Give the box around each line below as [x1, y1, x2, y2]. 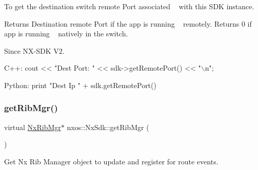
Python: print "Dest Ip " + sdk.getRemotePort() [4, 79, 156, 90]
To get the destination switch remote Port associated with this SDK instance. [4, 1, 254, 11]
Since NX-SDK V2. [4, 45, 65, 56]
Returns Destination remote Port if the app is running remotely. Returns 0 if [4, 18, 252, 29]
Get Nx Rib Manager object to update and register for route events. [4, 156, 219, 166]
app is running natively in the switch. [4, 28, 128, 39]
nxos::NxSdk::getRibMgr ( [67, 121, 149, 132]
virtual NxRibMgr [4, 121, 61, 132]
